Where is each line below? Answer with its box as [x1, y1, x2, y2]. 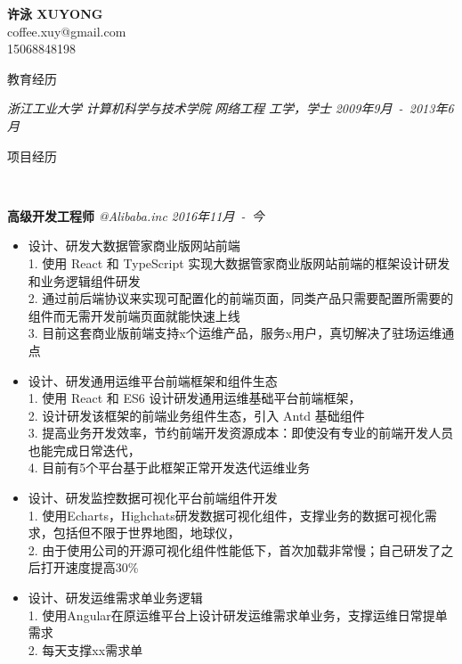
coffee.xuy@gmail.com [7, 21, 126, 40]
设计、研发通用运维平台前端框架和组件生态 [28, 371, 278, 389]
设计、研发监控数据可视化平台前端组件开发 [28, 488, 278, 507]
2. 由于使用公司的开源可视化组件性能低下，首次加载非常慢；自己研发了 [28, 540, 442, 559]
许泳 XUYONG [7, 4, 103, 22]
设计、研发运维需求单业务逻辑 [28, 588, 203, 607]
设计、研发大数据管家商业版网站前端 [28, 236, 240, 255]
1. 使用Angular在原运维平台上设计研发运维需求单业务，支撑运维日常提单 [28, 605, 448, 624]
